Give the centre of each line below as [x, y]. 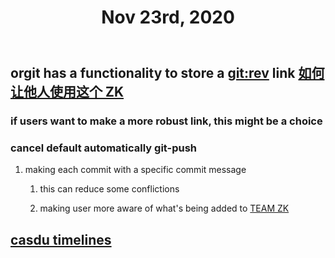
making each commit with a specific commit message [135, 170]
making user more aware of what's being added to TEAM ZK [164, 208]
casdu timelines [61, 239]
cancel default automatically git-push [104, 148]
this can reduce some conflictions [109, 189]
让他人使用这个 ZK [67, 92]
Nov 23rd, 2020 [168, 17]
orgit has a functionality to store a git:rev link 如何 [167, 73]
